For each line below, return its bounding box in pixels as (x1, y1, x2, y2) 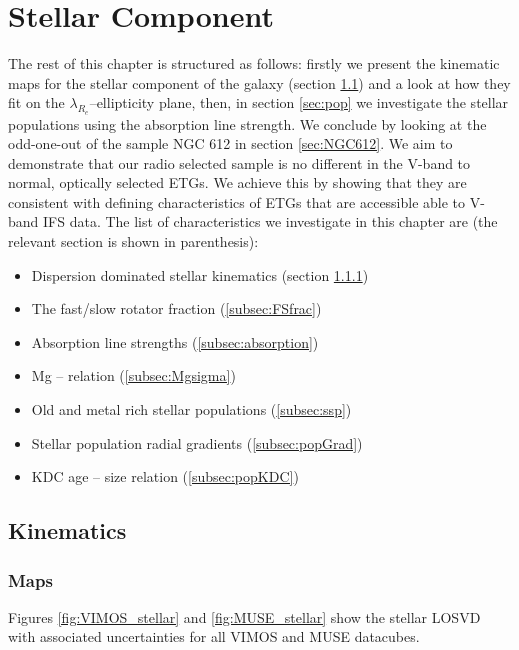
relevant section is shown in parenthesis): (8, 231, 259, 252)
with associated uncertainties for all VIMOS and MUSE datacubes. (8, 626, 420, 647)
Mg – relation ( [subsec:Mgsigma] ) (31, 365, 236, 386)
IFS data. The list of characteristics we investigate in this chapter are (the (43, 211, 498, 232)
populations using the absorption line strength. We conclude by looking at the (8, 113, 487, 134)
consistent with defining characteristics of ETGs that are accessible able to (8, 191, 466, 212)
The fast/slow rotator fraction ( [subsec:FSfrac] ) (31, 298, 322, 319)
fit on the (8, 92, 65, 113)
